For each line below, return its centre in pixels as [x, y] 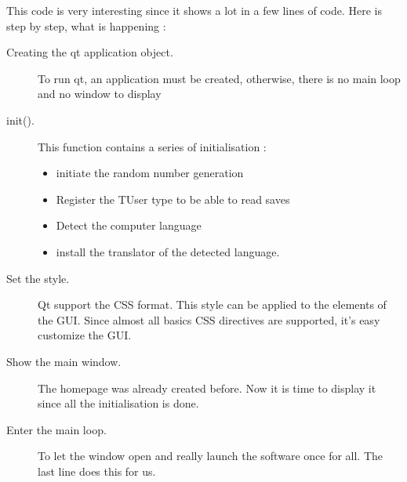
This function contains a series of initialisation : [152, 146]
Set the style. [38, 278]
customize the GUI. [85, 335]
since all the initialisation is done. [118, 403]
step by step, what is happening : [86, 25]
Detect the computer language [129, 225]
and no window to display [100, 94]
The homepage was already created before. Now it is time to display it [207, 388]
